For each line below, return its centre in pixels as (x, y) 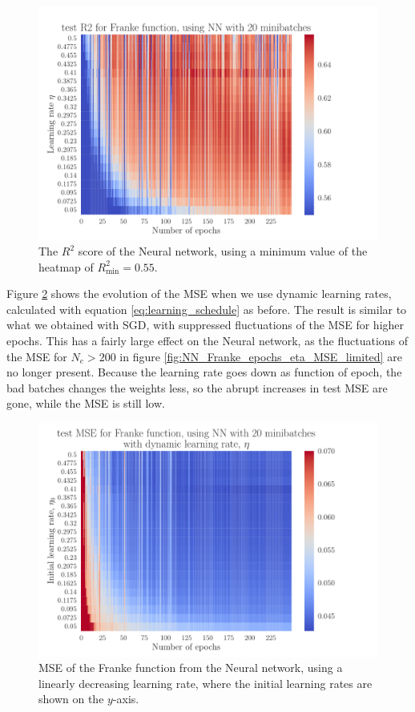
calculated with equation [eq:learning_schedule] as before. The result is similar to (207, 309)
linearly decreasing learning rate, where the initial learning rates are (205, 683)
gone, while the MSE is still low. (86, 403)
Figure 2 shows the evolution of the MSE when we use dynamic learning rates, (199, 294)
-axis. (126, 699)
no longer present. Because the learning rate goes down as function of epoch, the (204, 372)
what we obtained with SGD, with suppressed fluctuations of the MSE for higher (205, 325)
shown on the (71, 699)
